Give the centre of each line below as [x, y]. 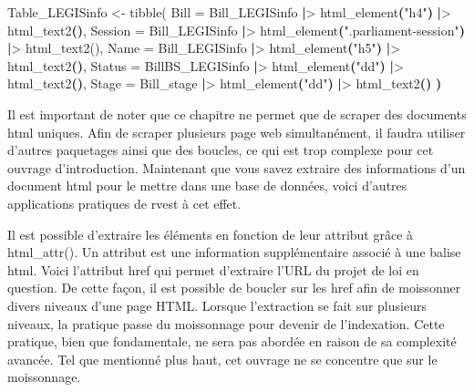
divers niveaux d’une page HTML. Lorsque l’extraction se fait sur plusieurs [217, 305]
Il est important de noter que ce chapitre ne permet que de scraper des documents [237, 113]
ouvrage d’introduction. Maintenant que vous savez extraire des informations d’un [237, 167]
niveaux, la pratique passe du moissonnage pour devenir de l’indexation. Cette [226, 323]
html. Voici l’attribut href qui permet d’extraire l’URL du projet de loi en [213, 269]
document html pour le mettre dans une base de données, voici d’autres [207, 186]
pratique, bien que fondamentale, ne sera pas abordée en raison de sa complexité [232, 341]
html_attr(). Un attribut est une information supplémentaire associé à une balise [234, 252]
